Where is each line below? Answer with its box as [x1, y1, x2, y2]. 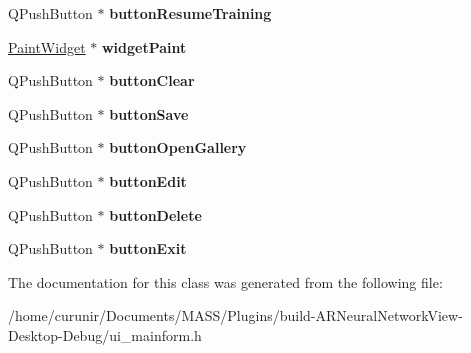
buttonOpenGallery [109, 137, 247, 158]
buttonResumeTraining [109, 3, 272, 23]
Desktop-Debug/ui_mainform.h [8, 324, 202, 345]
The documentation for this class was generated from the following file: [8, 271, 443, 292]
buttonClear [109, 70, 195, 91]
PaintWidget [8, 36, 86, 57]
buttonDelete [109, 204, 202, 225]
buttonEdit [109, 170, 187, 191]
